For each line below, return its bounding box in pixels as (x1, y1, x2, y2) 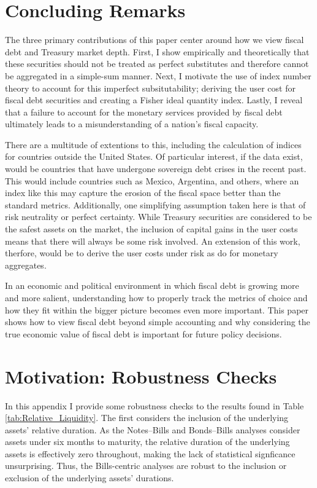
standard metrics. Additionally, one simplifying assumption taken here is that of (5, 198, 306, 211)
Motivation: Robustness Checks (5, 363, 277, 388)
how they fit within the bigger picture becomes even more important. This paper (5, 303, 309, 316)
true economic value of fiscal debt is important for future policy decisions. (5, 327, 282, 340)
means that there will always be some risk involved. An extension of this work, (5, 234, 300, 247)
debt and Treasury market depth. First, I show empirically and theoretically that (5, 45, 310, 58)
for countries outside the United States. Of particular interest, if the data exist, (5, 150, 303, 163)
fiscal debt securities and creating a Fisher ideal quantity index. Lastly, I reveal (5, 93, 303, 106)
